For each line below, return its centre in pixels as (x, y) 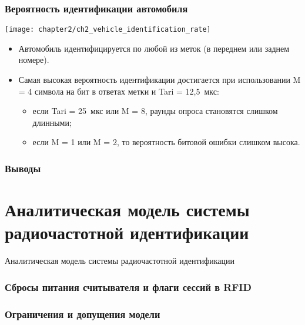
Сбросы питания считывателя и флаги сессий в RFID (128, 287)
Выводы (23, 168)
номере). (34, 60)
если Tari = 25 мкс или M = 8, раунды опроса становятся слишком (155, 111)
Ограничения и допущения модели (83, 314)
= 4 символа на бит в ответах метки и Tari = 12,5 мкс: (119, 91)
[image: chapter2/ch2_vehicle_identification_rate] (108, 30)
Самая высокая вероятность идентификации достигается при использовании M (160, 80)
